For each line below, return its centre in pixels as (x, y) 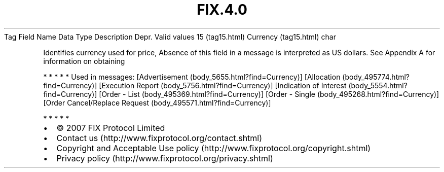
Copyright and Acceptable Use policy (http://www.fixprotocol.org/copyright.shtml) (214, 148)
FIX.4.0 (222, 10)
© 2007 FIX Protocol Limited (111, 128)
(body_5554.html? (378, 85)
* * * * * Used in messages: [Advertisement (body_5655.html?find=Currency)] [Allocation (192, 77)
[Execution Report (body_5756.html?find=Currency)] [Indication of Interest (223, 85)
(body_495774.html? (376, 77)
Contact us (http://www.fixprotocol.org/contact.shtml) (159, 138)
